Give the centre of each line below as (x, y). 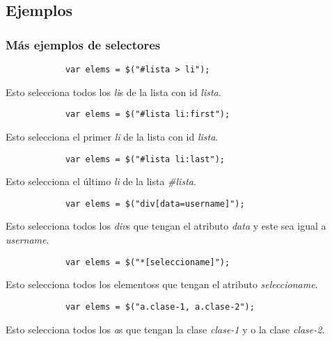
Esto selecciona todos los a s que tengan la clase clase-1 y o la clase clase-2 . (165, 329)
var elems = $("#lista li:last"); (145, 159)
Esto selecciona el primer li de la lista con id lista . (112, 136)
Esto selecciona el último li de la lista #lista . (101, 181)
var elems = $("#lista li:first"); (148, 114)
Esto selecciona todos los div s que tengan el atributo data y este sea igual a (166, 226)
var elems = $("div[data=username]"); (155, 204)
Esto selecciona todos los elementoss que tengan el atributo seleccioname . (162, 284)
